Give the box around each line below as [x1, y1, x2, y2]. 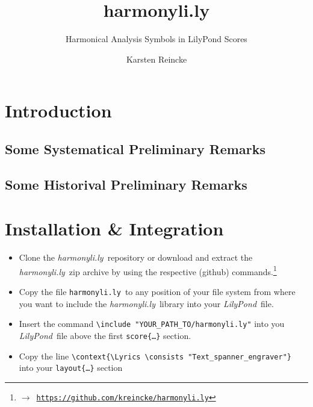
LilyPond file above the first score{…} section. [19, 329, 191, 341]
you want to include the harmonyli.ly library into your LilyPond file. [19, 297, 274, 309]
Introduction [5, 98, 112, 123]
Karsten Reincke [126, 52, 187, 65]
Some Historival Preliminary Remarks [5, 175, 247, 193]
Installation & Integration [5, 216, 224, 241]
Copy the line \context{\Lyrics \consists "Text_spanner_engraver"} [19, 349, 292, 362]
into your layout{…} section [19, 361, 123, 374]
